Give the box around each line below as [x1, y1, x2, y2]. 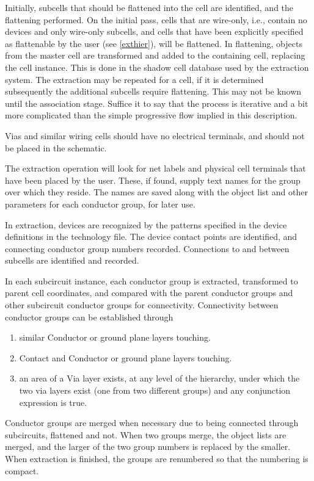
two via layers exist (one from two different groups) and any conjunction [19, 384, 291, 397]
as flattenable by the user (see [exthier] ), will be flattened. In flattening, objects [5, 37, 302, 49]
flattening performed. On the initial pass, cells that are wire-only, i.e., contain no [5, 13, 307, 26]
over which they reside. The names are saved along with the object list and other [5, 186, 308, 198]
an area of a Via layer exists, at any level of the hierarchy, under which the [19, 372, 300, 385]
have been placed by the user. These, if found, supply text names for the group [5, 173, 301, 186]
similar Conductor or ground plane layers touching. [19, 331, 211, 344]
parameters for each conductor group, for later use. [5, 197, 195, 210]
